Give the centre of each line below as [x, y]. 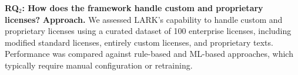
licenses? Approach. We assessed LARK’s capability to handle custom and [144, 19]
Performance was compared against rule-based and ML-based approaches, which [149, 54]
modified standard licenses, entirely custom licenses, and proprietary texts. [139, 42]
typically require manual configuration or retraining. [99, 65]
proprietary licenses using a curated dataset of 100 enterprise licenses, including [148, 31]
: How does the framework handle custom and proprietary [143, 8]
